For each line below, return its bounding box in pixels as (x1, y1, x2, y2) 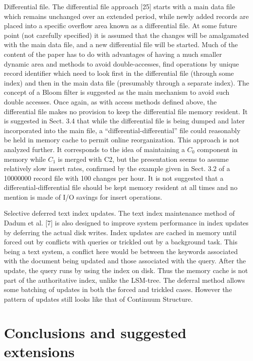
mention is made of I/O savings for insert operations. (4, 191, 163, 202)
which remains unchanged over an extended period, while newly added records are (4, 11, 249, 21)
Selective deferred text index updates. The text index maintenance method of (4, 208, 235, 218)
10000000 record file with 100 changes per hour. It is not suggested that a (4, 172, 224, 183)
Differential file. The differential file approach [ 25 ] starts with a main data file (4, 1, 235, 11)
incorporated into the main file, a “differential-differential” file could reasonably (4, 125, 241, 135)
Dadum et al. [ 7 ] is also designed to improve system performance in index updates (4, 218, 249, 228)
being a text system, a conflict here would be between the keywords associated (4, 246, 238, 256)
